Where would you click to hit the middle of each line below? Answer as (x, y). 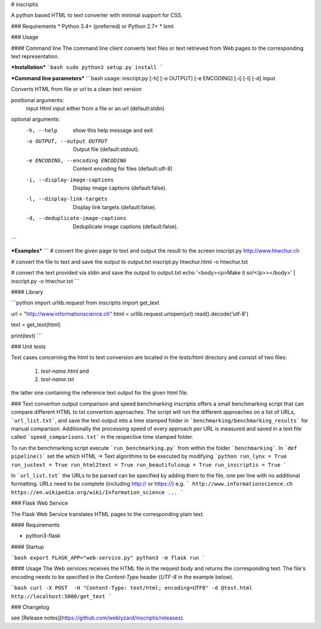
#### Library (27, 292)
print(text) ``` (26, 335)
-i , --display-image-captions (70, 180)
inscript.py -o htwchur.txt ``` (45, 281)
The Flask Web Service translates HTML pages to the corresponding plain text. (108, 514)
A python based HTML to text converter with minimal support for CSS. (97, 15)
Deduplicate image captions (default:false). (125, 227)
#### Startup (27, 546)
